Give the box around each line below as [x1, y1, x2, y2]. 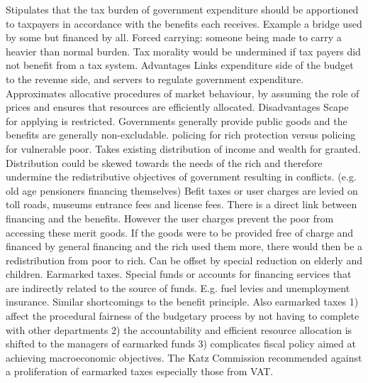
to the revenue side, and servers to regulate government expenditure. [6, 71, 304, 86]
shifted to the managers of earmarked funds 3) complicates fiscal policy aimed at [6, 336, 356, 351]
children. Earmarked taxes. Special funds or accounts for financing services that [6, 266, 352, 281]
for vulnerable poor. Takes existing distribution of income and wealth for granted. [6, 141, 361, 156]
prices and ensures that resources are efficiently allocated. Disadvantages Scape [6, 99, 349, 114]
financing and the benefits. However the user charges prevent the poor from [6, 210, 334, 225]
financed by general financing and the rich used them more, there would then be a [6, 239, 363, 254]
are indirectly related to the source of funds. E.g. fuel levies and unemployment [6, 280, 350, 295]
